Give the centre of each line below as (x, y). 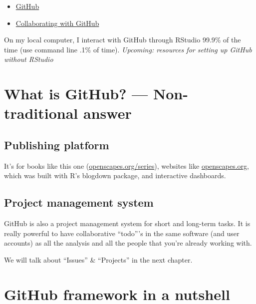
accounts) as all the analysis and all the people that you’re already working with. (128, 243)
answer (108, 113)
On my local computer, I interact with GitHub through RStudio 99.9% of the (123, 40)
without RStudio (29, 59)
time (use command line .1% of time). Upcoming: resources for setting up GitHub (128, 49)
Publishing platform (57, 145)
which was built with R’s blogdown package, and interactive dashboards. (115, 175)
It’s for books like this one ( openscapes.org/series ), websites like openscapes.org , (127, 165)
